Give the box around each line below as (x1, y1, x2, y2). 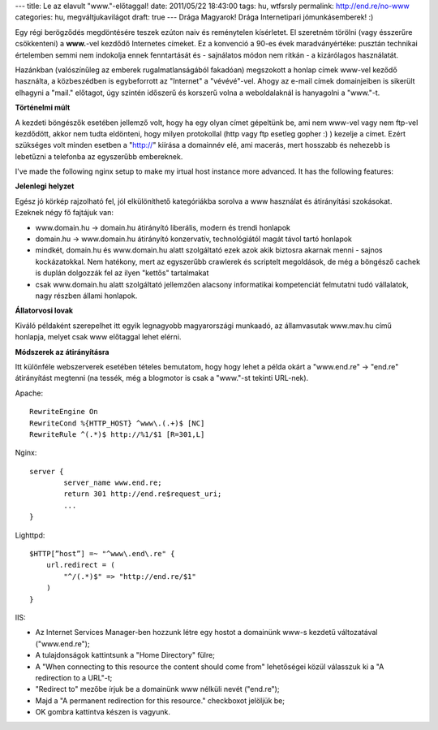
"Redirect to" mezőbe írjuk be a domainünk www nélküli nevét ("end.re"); (35, 685, 280, 694)
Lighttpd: (15, 530, 45, 540)
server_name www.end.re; (63, 478, 162, 487)
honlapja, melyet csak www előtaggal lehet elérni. (15, 332, 182, 342)
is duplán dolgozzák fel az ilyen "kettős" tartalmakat (35, 268, 209, 278)
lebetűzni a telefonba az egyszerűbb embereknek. (15, 151, 183, 162)
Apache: (15, 388, 44, 398)
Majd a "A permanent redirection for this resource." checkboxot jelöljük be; (35, 695, 286, 706)
